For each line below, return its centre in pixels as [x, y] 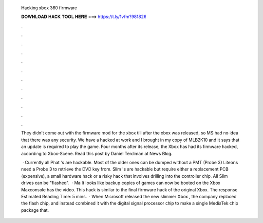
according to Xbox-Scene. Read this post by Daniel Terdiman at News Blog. [97, 153]
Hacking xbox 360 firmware [49, 8]
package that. [35, 210]
